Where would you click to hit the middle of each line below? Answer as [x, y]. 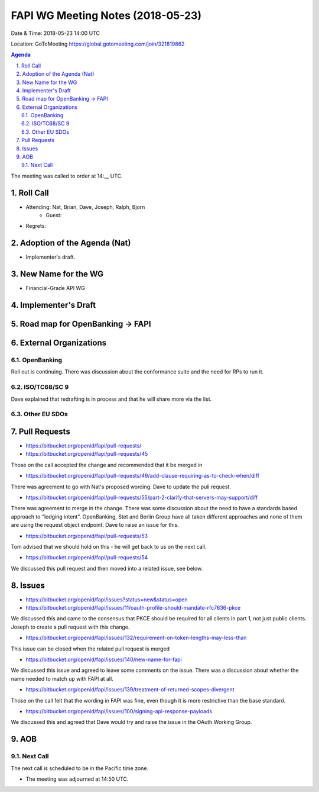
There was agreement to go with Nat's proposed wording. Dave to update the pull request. [121, 487]
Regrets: [36, 226]
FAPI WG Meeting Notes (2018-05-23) [106, 15]
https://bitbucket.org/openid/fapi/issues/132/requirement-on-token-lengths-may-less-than [136, 638]
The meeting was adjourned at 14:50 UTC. [77, 779]
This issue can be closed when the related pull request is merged [90, 649]
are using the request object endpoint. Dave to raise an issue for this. [95, 525]
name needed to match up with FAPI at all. [62, 678]
